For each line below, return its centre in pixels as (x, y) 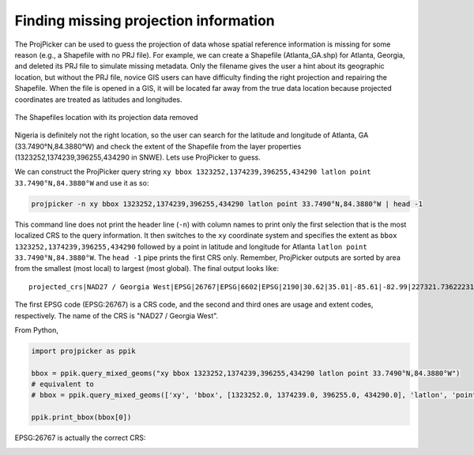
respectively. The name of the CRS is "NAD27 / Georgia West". (117, 315)
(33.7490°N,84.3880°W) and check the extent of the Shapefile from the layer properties (158, 146)
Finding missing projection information (145, 21)
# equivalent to (63, 384)
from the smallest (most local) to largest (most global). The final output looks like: (147, 269)
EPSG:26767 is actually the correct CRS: (80, 438)
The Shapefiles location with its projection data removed (106, 117)
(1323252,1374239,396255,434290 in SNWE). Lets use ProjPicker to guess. (137, 157)
